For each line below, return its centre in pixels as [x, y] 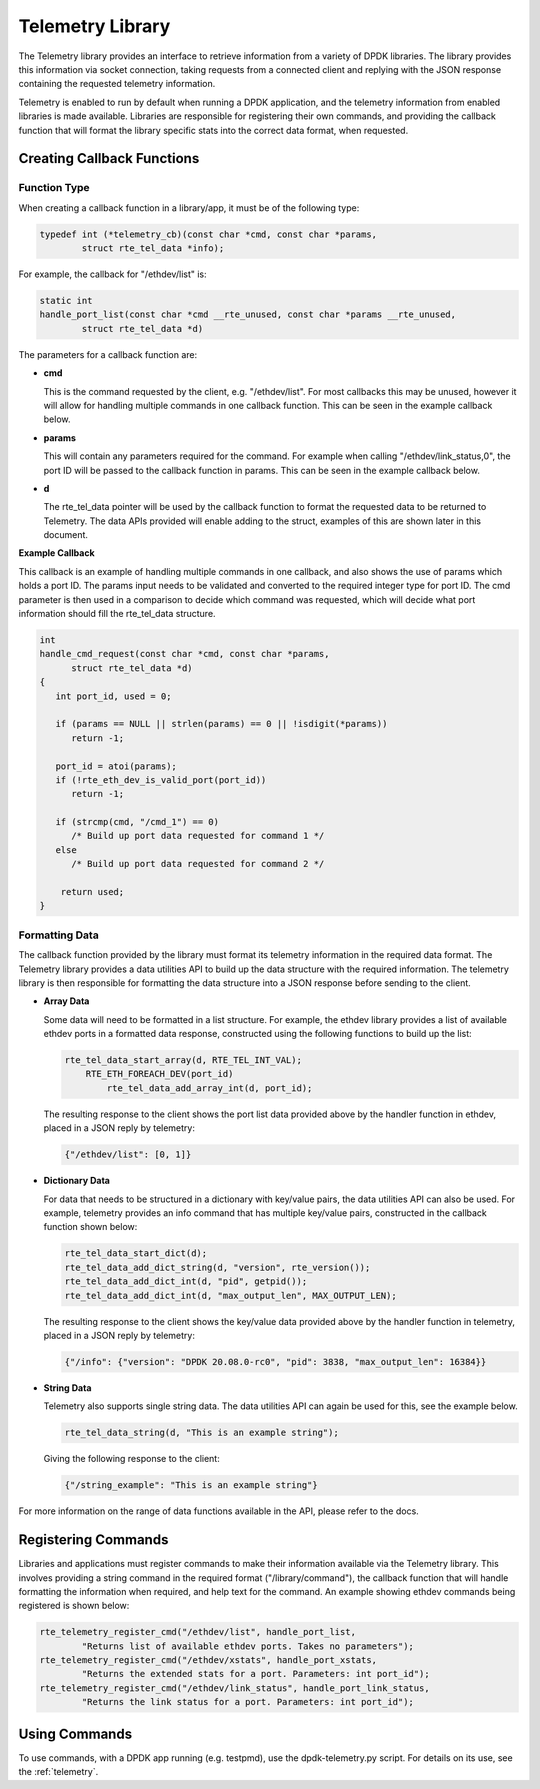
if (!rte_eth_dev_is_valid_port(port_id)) [161, 779]
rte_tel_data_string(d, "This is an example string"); [201, 1433]
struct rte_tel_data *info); [153, 248]
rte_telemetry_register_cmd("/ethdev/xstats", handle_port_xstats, [208, 1660]
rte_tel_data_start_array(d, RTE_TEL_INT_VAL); [183, 1060]
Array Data [66, 1001]
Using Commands [75, 1733]
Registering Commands [93, 1540]
